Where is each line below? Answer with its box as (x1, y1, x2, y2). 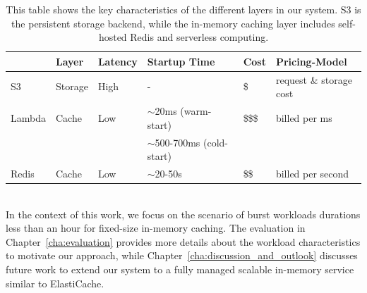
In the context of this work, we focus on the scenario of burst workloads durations (6, 206, 361, 221)
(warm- (180, 104, 212, 118)
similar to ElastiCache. (6, 275, 104, 290)
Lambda (11, 110, 46, 125)
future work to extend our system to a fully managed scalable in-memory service (6, 262, 354, 276)
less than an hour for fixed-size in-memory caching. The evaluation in (6, 220, 306, 235)
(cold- (203, 135, 229, 149)
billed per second (275, 166, 349, 180)
